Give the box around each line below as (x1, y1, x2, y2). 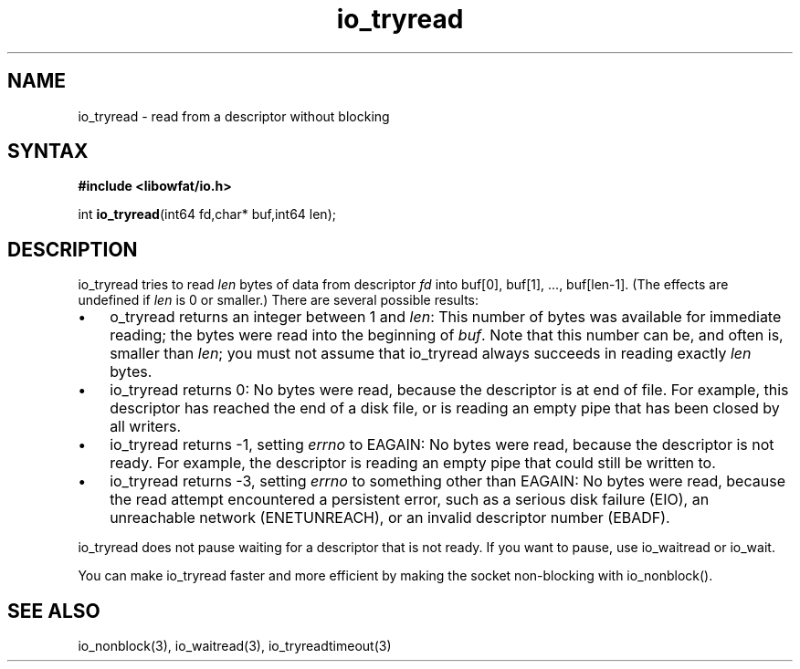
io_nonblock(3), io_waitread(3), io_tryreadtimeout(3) (78, 638, 392, 654)
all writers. (110, 417, 181, 436)
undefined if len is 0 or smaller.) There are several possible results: (78, 292, 479, 308)
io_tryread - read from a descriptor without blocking (78, 108, 390, 124)
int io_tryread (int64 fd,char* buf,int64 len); (78, 206, 336, 223)
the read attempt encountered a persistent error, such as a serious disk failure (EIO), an (110, 490, 710, 509)
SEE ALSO (7, 599, 100, 622)
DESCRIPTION (7, 237, 138, 261)
